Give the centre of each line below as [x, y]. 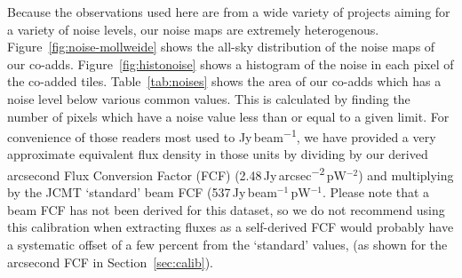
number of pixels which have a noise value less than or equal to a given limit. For [228, 116]
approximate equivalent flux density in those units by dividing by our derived [218, 154]
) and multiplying [406, 175]
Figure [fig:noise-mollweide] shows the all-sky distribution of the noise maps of [221, 47]
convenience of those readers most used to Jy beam [145, 136]
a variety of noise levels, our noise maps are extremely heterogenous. [193, 29]
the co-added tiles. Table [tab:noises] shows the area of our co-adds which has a [224, 81]
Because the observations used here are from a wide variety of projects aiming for [229, 12]
